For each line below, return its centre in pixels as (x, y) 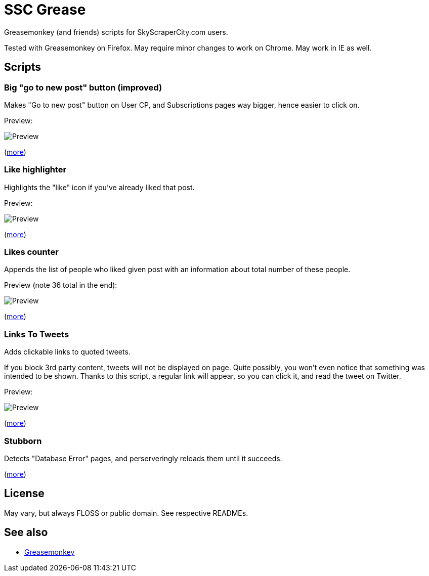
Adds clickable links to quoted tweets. (67, 352)
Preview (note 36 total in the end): (61, 285)
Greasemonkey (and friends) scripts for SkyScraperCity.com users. (116, 32)
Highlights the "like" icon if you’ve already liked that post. (99, 187)
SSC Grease (45, 10)
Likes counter (31, 252)
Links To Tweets (37, 334)
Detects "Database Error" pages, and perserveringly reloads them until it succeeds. (143, 458)
